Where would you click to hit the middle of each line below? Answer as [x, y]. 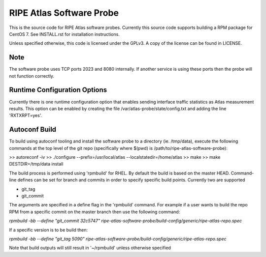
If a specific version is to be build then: [49, 230]
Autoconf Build [33, 129]
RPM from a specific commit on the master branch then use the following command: [95, 212]
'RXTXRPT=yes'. [26, 115]
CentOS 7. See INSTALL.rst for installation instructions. [65, 34]
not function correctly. [32, 76]
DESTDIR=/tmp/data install [36, 164]
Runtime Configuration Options [58, 90]
